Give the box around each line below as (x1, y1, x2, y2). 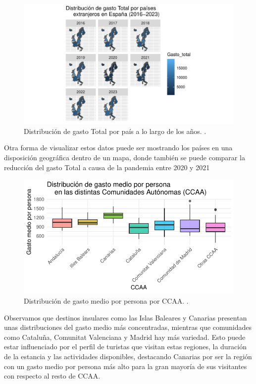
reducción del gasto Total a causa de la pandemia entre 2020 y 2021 (4, 162, 210, 172)
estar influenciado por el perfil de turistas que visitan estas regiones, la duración (4, 341, 247, 352)
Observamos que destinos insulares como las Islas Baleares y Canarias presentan (4, 312, 247, 322)
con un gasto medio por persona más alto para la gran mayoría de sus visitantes (4, 361, 247, 371)
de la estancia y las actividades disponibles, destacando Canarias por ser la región (4, 351, 252, 362)
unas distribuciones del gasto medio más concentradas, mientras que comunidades (4, 322, 252, 332)
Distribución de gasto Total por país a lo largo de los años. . (24, 126, 206, 136)
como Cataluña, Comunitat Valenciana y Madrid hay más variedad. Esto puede (4, 331, 246, 342)
